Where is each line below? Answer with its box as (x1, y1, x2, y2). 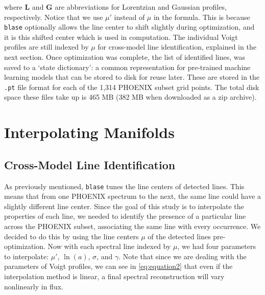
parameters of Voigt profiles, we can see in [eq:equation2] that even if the (4, 261, 233, 271)
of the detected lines (148, 231, 211, 241)
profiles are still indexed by (4, 41, 89, 52)
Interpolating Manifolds (4, 122, 175, 143)
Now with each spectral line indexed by (47, 241, 171, 252)
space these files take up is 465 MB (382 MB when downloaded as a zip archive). (4, 92, 257, 102)
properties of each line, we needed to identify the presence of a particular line (4, 211, 246, 221)
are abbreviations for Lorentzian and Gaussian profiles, (55, 2, 227, 12)
